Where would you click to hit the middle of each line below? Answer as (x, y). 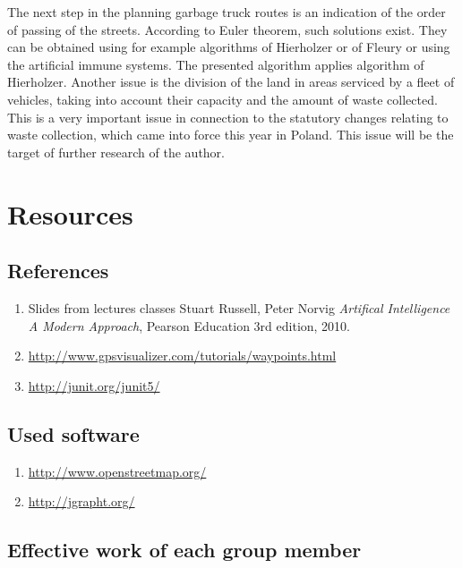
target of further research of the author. (116, 152)
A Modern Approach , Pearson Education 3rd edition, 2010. (189, 325)
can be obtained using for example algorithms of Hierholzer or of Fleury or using (229, 47)
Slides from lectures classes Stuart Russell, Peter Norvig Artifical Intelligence (239, 307)
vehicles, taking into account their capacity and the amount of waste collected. (222, 99)
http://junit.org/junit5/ (94, 385)
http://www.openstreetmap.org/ (117, 471)
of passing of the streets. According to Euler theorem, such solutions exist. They (227, 29)
